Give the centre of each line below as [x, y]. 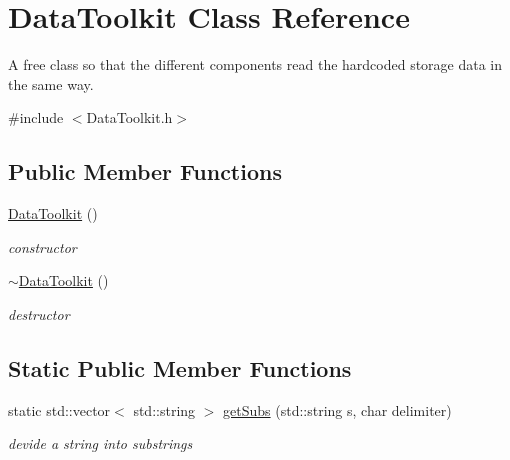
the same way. [51, 83]
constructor [42, 246]
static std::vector [59, 409]
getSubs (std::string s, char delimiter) [337, 409]
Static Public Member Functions [180, 367]
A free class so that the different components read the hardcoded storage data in [255, 64]
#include [36, 117]
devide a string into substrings [100, 443]
